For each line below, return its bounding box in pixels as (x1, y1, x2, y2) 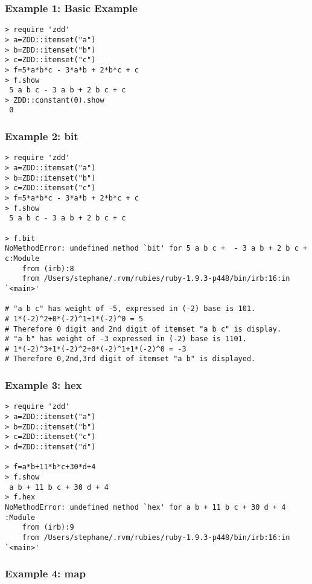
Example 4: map (5, 566, 86, 581)
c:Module (5, 254, 40, 263)
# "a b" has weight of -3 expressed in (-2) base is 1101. (5, 335, 247, 344)
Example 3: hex (5, 377, 82, 393)
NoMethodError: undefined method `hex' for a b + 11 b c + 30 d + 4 (5, 502, 286, 512)
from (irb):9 (22, 523, 74, 532)
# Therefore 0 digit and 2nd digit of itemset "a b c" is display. (5, 324, 282, 333)
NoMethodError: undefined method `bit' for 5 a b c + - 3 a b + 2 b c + (5, 244, 308, 253)
